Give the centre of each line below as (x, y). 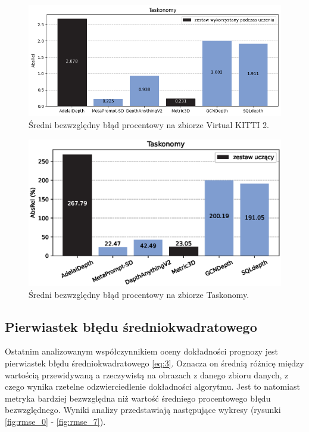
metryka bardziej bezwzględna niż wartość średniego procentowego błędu (138, 398)
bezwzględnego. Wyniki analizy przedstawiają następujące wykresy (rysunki (143, 410)
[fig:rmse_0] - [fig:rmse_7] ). (55, 421)
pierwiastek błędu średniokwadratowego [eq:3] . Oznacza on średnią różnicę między (154, 363)
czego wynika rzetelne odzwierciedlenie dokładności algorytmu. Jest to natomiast (152, 386)
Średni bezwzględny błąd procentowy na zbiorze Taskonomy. (139, 294)
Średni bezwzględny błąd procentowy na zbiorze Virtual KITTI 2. (149, 125)
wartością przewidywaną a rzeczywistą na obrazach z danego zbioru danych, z (147, 374)
